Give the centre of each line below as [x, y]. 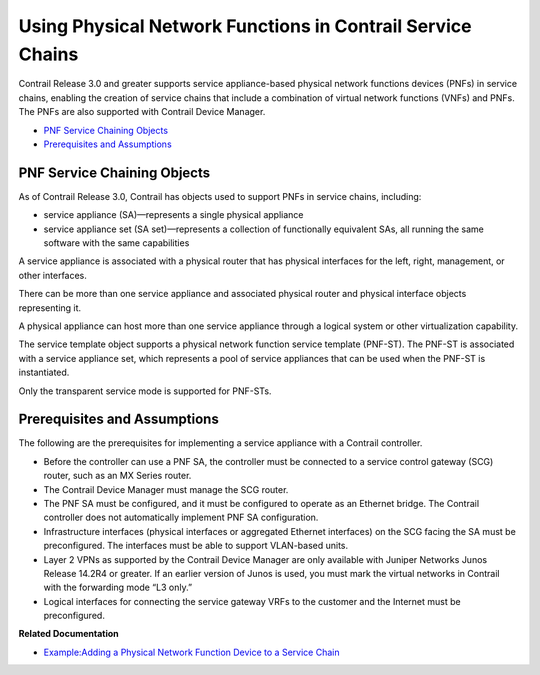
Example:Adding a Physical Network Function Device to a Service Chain [191, 652]
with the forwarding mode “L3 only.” [118, 587]
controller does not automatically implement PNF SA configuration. [181, 517]
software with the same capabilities [116, 242]
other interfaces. [52, 275]
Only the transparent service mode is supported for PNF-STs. [145, 391]
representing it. [50, 307]
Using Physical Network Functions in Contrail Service [245, 26]
